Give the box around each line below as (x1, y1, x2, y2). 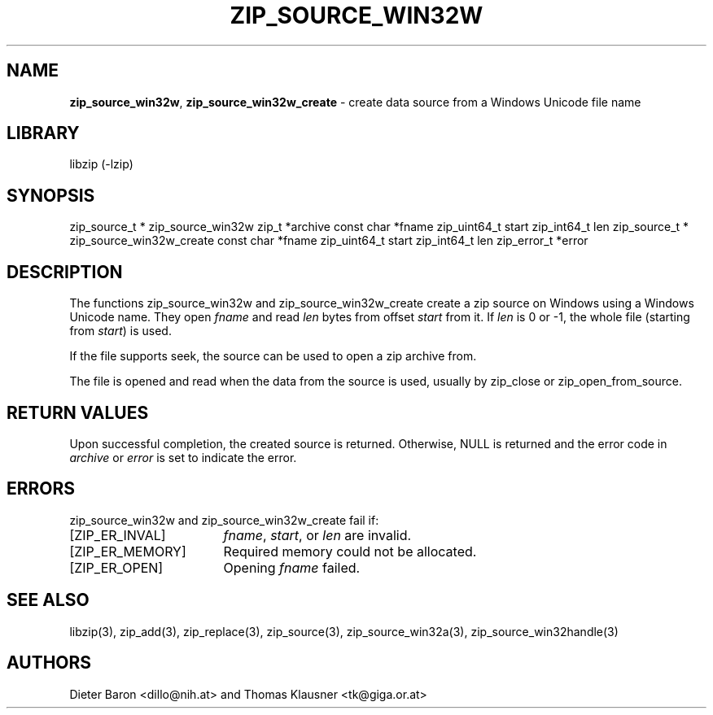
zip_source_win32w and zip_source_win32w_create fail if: (69, 512, 379, 527)
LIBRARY (7, 123, 80, 144)
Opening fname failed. (223, 559, 361, 576)
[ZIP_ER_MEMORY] (69, 543, 186, 560)
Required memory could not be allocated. (223, 543, 477, 560)
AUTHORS (7, 652, 92, 674)
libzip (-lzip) (69, 157, 133, 172)
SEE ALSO (7, 590, 90, 611)
